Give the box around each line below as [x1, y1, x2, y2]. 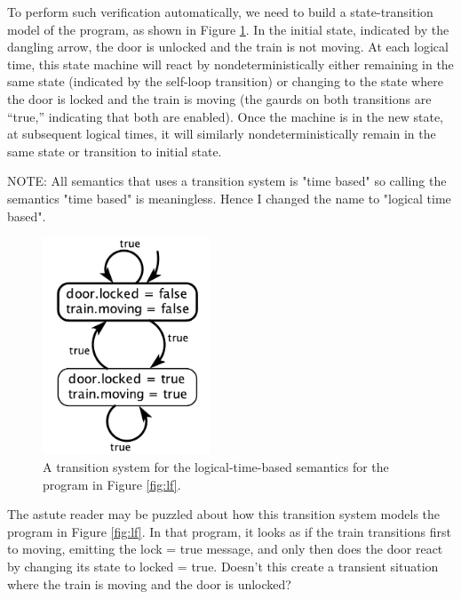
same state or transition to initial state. [7, 141, 222, 160]
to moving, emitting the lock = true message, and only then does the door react [7, 539, 443, 558]
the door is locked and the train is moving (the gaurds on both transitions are [7, 89, 432, 108]
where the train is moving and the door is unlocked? [7, 574, 291, 593]
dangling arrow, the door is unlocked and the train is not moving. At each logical [7, 37, 449, 56]
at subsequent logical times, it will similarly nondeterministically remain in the [7, 124, 436, 143]
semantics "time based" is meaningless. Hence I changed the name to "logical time [7, 188, 451, 207]
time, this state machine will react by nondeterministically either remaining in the [7, 54, 454, 73]
